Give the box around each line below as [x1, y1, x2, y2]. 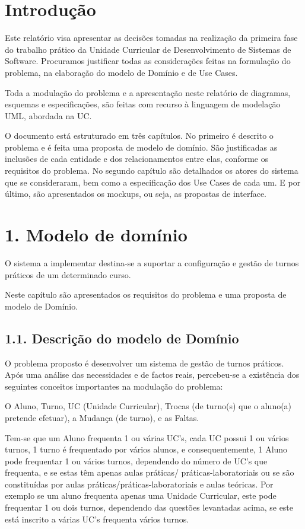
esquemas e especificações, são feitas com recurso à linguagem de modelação [5, 98, 281, 110]
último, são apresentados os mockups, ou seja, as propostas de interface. [5, 187, 266, 200]
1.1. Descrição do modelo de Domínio [5, 329, 239, 347]
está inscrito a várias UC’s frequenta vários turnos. [5, 512, 189, 525]
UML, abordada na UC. [5, 109, 92, 122]
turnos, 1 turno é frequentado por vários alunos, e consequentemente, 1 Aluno [5, 443, 288, 455]
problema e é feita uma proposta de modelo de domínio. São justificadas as [5, 141, 278, 153]
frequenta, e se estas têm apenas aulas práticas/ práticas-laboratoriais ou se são [5, 466, 294, 479]
